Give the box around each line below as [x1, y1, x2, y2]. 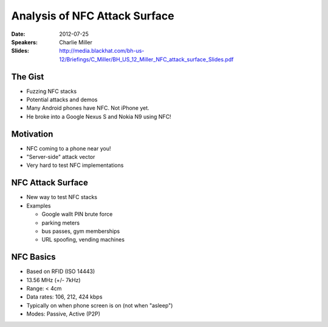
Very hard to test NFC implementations [26, 161, 124, 169]
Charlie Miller [59, 38, 92, 46]
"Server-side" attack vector [26, 153, 95, 161]
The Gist [11, 72, 44, 82]
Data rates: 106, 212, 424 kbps [26, 293, 103, 300]
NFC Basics [11, 252, 56, 262]
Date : [11, 30, 26, 38]
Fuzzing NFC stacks [26, 87, 77, 95]
